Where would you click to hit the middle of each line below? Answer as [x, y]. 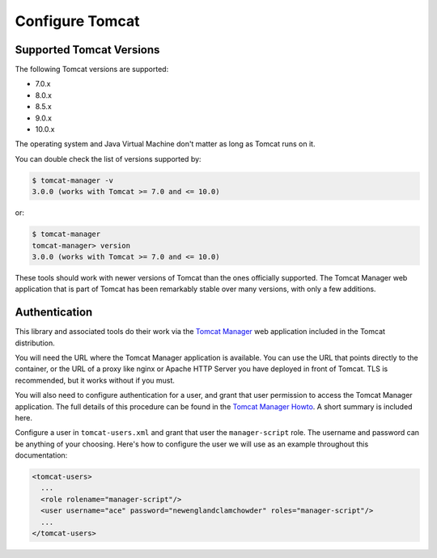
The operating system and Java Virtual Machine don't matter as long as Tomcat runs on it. [165, 144]
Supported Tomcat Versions [87, 50]
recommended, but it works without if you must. [95, 380]
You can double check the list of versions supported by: [108, 159]
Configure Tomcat [77, 21]
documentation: [41, 455]
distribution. [35, 343]
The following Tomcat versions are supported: [92, 70]
